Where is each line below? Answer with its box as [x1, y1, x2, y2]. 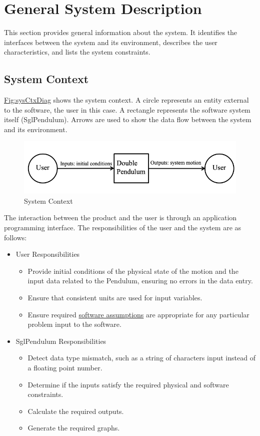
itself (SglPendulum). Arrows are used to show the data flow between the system [4, 114, 251, 125]
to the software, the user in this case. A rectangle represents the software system [4, 104, 250, 115]
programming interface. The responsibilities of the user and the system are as [4, 222, 241, 233]
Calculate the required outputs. [27, 405, 124, 416]
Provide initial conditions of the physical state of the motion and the [27, 265, 238, 276]
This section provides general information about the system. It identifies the [4, 27, 237, 38]
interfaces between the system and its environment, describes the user [4, 37, 217, 47]
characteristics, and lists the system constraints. [4, 47, 150, 57]
